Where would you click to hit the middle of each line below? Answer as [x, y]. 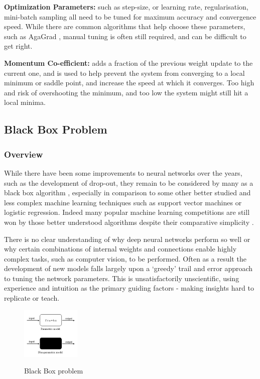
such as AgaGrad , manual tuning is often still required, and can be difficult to [125, 36]
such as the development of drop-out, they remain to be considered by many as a [129, 182]
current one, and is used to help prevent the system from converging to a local [124, 73]
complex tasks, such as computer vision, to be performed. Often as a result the [125, 258]
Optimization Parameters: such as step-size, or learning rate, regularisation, [126, 7]
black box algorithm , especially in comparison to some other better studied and [127, 193]
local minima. [25, 102]
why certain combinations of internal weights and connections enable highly [120, 249]
